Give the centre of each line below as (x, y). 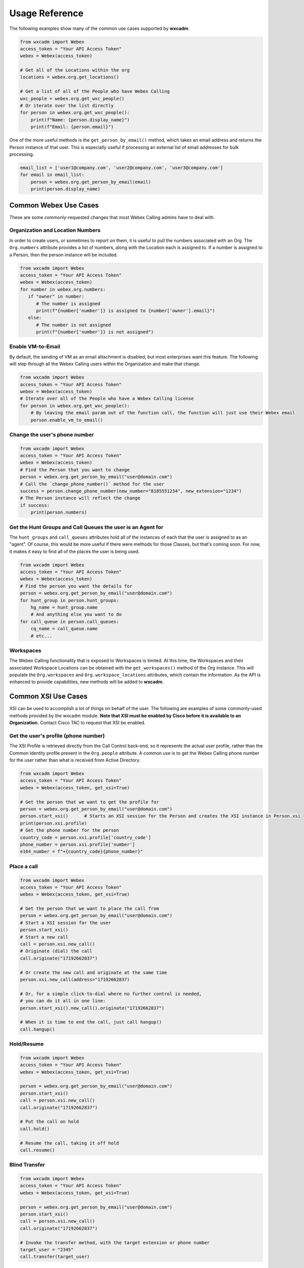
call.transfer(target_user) (55, 1257)
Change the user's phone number (52, 435)
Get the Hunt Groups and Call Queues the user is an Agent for (86, 527)
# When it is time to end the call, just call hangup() (91, 1022)
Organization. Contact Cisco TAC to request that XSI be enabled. (77, 723)
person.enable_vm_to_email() (67, 420)
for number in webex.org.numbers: (63, 289)
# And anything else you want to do (76, 614)
